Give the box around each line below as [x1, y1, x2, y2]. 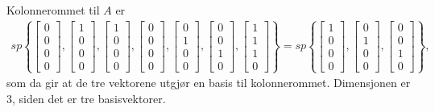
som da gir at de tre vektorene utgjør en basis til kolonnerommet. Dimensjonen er [6, 74, 411, 91]
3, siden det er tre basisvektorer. [6, 89, 166, 106]
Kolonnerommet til [6, 2, 100, 18]
